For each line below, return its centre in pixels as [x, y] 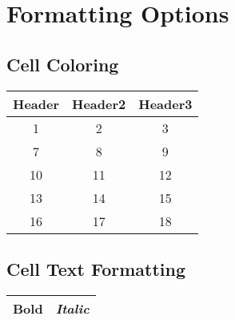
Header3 [165, 103]
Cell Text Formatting [96, 268]
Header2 [99, 103]
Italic [72, 308]
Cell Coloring [63, 64]
